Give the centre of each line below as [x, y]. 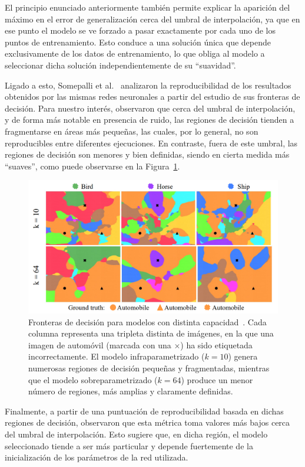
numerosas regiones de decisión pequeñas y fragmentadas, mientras [149, 368]
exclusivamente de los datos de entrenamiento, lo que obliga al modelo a [135, 53]
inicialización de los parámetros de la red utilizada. [97, 457]
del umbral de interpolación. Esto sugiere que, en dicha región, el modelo [136, 434]
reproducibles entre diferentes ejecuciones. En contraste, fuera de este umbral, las [151, 143]
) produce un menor [217, 379]
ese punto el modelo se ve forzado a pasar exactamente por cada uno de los [140, 30]
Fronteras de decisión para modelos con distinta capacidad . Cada [147, 321]
